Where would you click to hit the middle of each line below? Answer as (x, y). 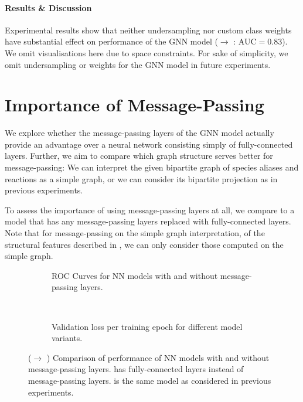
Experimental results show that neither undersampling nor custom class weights (148, 30)
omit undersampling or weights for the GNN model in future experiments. (138, 64)
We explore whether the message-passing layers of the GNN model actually (139, 133)
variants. (67, 338)
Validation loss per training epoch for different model (147, 326)
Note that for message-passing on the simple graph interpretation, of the (135, 233)
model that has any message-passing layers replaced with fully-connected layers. (148, 221)
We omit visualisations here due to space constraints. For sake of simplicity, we (147, 52)
